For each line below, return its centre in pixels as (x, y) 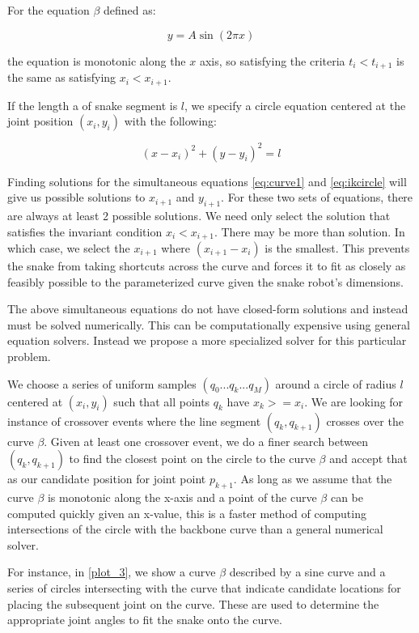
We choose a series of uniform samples (102, 383)
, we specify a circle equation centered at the (295, 105)
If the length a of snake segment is (93, 105)
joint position (40, 121)
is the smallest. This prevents (337, 248)
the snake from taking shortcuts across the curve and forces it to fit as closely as (207, 266)
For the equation (49, 10)
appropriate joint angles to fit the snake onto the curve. (145, 620)
